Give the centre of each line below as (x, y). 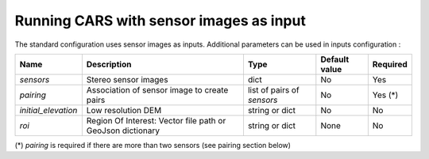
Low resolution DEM (124, 110)
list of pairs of (273, 89)
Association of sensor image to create (157, 89)
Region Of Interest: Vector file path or (156, 120)
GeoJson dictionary (123, 131)
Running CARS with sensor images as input (160, 21)
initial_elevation (48, 110)
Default (335, 59)
